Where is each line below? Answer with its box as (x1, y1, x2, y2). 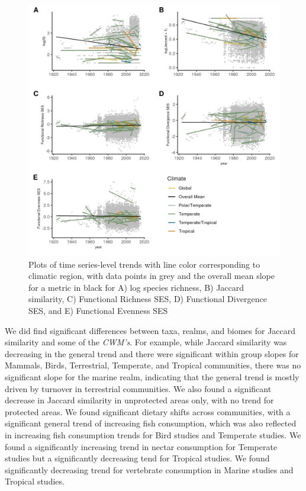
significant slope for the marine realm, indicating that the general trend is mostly (5, 370, 299, 383)
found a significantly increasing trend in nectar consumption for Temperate (5, 440, 278, 453)
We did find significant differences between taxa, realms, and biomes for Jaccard (5, 324, 296, 336)
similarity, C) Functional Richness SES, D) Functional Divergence (28, 293, 267, 305)
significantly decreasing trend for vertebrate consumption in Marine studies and (5, 463, 294, 476)
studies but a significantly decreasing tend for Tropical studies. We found (5, 452, 270, 464)
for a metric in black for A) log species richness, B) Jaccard (28, 281, 244, 293)
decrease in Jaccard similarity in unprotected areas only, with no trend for (5, 394, 274, 406)
